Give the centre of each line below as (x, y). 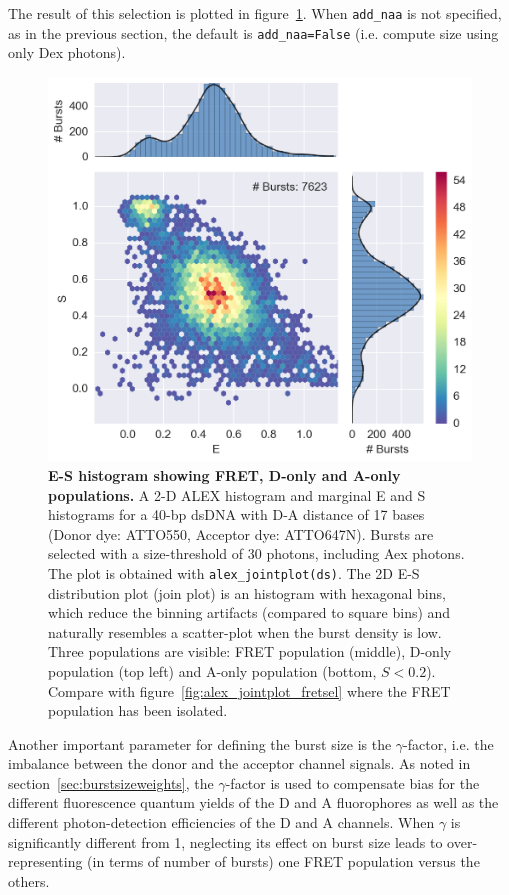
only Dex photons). (67, 52)
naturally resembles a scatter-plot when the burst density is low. (245, 631)
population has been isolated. (138, 710)
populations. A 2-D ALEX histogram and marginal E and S (237, 494)
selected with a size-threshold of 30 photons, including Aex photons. (256, 553)
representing (45, 861)
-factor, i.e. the (448, 743)
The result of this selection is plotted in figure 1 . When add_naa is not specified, (255, 13)
